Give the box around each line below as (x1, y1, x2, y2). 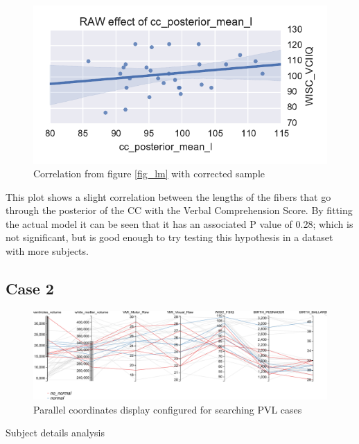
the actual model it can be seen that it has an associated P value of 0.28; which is (6, 216, 353, 231)
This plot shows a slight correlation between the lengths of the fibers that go (6, 189, 331, 204)
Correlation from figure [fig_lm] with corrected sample (33, 166, 265, 181)
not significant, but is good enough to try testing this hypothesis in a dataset (6, 230, 333, 245)
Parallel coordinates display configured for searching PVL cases (33, 402, 302, 416)
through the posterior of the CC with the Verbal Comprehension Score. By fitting (6, 203, 353, 217)
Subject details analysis (6, 425, 105, 440)
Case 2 (6, 278, 54, 299)
